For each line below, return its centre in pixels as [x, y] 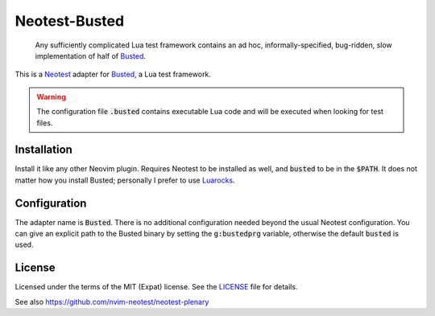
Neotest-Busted [70, 21]
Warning [51, 96]
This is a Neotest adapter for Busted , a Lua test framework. [113, 74]
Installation [43, 150]
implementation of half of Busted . [91, 55]
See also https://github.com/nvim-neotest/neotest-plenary [112, 302]
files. [45, 123]
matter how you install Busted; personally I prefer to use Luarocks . [125, 180]
